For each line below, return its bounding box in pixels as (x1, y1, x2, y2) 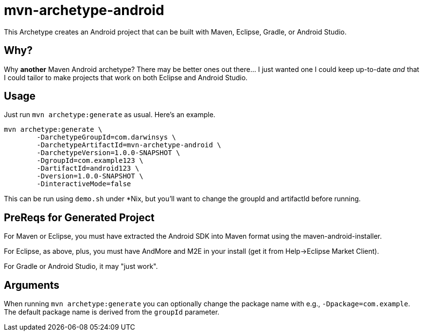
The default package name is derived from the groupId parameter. (4, 308, 220, 317)
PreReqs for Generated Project (4, 211, 155, 224)
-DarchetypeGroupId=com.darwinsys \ (36, 133, 176, 141)
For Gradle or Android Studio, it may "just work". (4, 262, 158, 271)
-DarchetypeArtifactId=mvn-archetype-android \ (36, 141, 221, 149)
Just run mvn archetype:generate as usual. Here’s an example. (4, 110, 215, 119)
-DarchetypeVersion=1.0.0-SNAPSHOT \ (36, 149, 180, 157)
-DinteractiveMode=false (36, 180, 131, 188)
